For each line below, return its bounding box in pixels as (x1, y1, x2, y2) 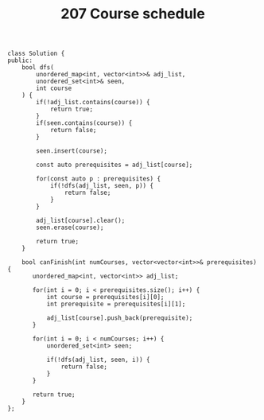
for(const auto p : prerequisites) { (36, 175, 161, 183)
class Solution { (7, 49, 65, 58)
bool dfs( (21, 64, 55, 72)
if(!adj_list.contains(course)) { (36, 99, 150, 107)
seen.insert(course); (36, 147, 108, 155)
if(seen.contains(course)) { (36, 119, 133, 127)
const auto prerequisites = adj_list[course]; (36, 161, 193, 169)
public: (7, 56, 33, 64)
